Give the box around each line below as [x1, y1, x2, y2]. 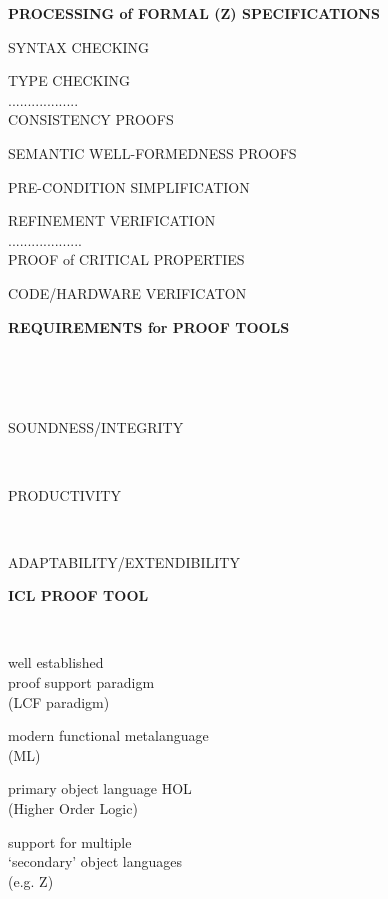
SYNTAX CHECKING [8, 36, 150, 57]
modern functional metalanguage [8, 725, 209, 746]
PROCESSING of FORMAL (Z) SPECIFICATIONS [8, 3, 380, 23]
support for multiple [8, 831, 132, 852]
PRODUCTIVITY [8, 484, 121, 505]
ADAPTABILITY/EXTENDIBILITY [8, 551, 240, 572]
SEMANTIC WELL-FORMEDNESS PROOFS [8, 142, 297, 163]
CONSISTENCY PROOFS [8, 109, 174, 130]
